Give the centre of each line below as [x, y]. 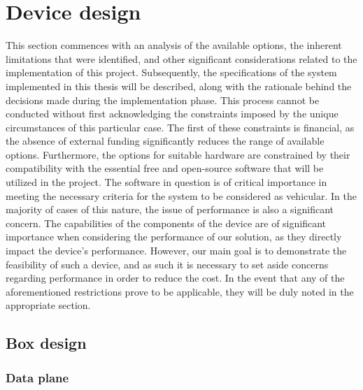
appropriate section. [48, 305]
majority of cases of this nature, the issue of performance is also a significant [170, 209]
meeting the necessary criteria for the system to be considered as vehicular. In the [181, 195]
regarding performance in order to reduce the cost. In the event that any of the [175, 278]
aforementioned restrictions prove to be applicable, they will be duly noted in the [180, 291]
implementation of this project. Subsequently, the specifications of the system [171, 72]
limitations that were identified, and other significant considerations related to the [181, 58]
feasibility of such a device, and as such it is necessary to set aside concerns [167, 264]
